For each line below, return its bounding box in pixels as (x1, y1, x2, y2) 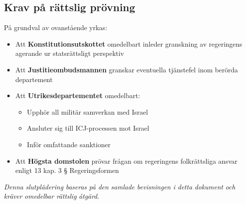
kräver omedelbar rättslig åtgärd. (4, 191, 99, 201)
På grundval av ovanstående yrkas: (4, 22, 107, 33)
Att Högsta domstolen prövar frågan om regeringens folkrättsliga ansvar (15, 155, 238, 166)
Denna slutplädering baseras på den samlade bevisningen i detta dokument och (4, 181, 235, 191)
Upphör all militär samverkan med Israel (27, 106, 148, 117)
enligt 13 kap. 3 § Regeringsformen (15, 165, 119, 175)
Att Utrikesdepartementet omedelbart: (15, 90, 140, 101)
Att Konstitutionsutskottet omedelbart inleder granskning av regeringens (15, 38, 243, 49)
